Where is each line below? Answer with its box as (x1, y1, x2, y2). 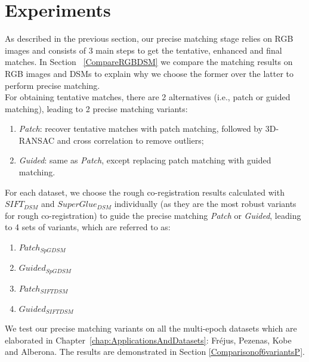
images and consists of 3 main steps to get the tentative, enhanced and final (5, 44, 282, 56)
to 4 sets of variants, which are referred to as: (5, 221, 171, 233)
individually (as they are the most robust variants (114, 197, 296, 210)
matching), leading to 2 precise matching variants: (5, 102, 188, 115)
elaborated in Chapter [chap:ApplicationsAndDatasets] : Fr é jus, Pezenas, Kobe (5, 333, 292, 346)
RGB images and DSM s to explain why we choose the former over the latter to (5, 67, 294, 79)
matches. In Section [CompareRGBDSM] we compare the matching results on (5, 55, 293, 68)
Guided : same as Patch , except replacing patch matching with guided (18, 154, 271, 166)
